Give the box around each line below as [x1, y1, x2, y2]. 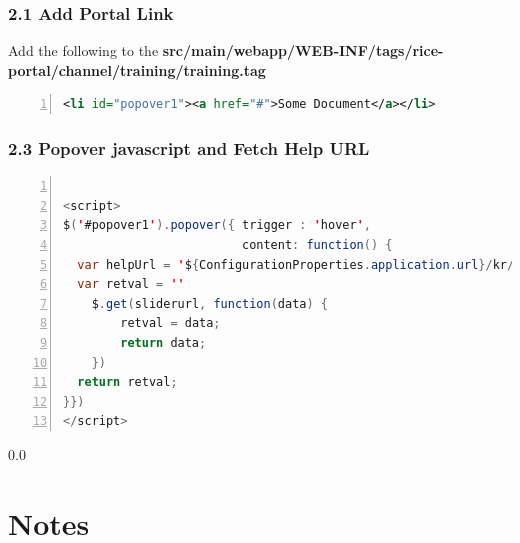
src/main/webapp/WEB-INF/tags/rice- [162, 40, 444, 61]
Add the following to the [8, 40, 159, 61]
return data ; [120, 335, 207, 350]
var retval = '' [77, 277, 185, 292]
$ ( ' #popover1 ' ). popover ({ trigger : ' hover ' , [63, 218, 371, 233]
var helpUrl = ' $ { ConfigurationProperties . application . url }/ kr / [77, 257, 515, 272]
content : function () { [241, 238, 393, 252]
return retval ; [77, 375, 178, 390]
